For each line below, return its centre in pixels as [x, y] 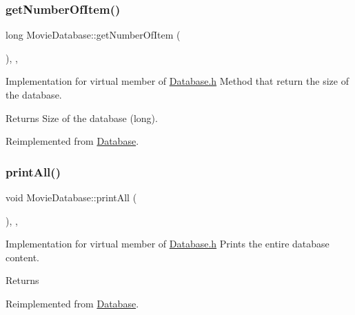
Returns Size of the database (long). [82, 118]
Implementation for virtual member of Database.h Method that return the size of [177, 81]
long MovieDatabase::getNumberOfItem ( [93, 35]
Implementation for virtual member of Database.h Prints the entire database [168, 244]
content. [22, 257]
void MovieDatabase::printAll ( [71, 197]
